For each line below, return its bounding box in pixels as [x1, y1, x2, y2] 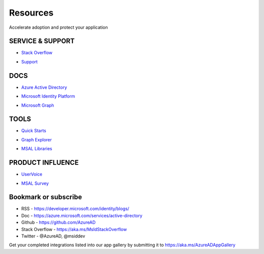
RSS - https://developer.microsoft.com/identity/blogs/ [21, 206, 130, 212]
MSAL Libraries [21, 146, 52, 152]
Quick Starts [21, 128, 46, 134]
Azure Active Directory [21, 84, 67, 90]
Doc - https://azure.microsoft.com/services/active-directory [21, 213, 143, 218]
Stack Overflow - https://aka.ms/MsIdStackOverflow [21, 226, 127, 232]
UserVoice [21, 171, 43, 177]
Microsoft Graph [21, 102, 54, 108]
